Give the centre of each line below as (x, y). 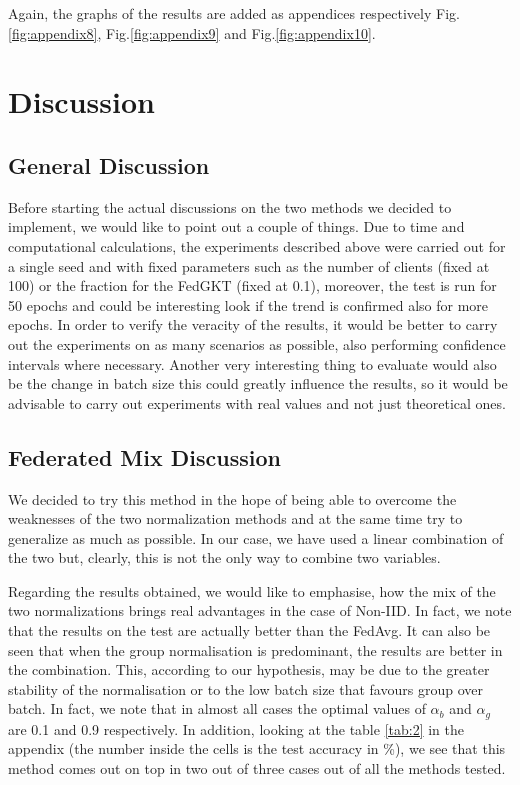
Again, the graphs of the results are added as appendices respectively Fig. (234, 13)
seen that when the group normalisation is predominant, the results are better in (255, 649)
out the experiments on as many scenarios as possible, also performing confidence (257, 343)
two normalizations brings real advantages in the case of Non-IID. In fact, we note (260, 610)
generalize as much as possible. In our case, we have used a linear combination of (256, 537)
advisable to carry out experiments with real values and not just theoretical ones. (257, 402)
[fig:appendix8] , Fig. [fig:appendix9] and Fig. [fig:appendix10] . (192, 32)
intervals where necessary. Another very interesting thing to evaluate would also (252, 363)
